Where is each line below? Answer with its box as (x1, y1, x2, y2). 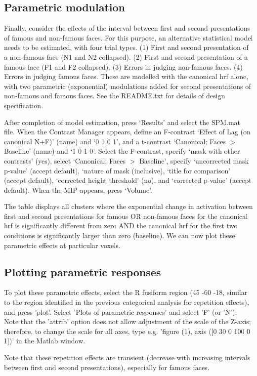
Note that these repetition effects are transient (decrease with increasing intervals (4, 352, 251, 363)
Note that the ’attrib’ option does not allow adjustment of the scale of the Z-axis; (4, 316, 251, 327)
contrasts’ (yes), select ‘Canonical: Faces (4, 155, 126, 166)
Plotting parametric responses (4, 264, 161, 279)
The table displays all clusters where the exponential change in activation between (4, 201, 253, 211)
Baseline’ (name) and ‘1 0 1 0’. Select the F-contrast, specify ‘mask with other (4, 146, 240, 156)
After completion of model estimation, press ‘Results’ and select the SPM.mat (4, 117, 241, 127)
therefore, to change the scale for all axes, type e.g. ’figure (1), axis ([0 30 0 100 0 (4, 326, 251, 336)
